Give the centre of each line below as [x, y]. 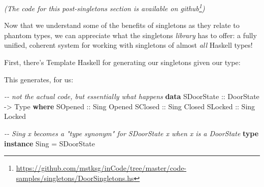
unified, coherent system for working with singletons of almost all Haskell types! [128, 45]
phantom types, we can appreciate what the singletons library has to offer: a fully [130, 35]
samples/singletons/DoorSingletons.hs [75, 178]
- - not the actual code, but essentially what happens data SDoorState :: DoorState [132, 96]
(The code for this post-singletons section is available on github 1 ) [105, 7]
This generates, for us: [39, 79]
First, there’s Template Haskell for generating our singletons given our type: [122, 62]
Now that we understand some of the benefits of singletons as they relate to [122, 25]
